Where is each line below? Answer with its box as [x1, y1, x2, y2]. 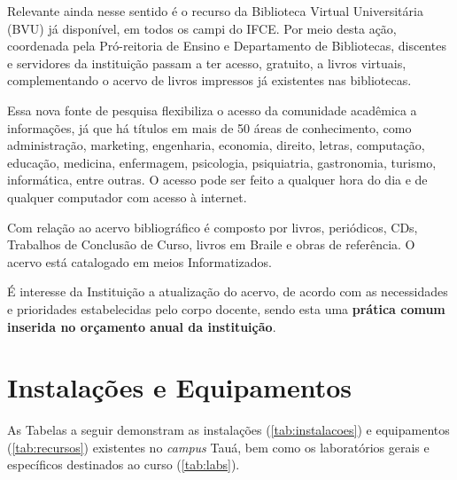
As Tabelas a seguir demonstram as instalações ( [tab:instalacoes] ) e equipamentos [7, 421, 450, 439]
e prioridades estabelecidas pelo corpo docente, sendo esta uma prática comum [7, 299, 445, 318]
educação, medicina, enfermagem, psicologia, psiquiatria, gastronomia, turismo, [7, 153, 437, 171]
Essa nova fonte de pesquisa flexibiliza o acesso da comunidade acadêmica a [7, 100, 417, 119]
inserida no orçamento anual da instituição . [7, 317, 276, 335]
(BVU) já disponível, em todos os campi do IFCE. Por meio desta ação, [7, 19, 397, 37]
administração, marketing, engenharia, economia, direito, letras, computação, [7, 136, 425, 154]
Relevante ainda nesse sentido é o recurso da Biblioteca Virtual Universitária [7, 2, 423, 20]
